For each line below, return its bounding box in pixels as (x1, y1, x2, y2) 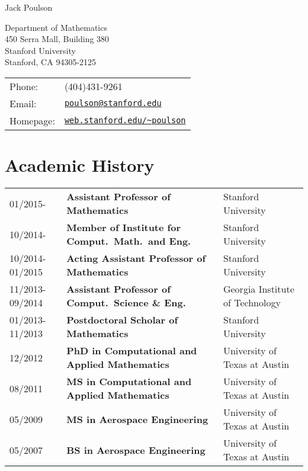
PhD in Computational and (66, 344, 197, 358)
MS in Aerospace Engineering (66, 412, 208, 426)
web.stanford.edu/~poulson (64, 116, 186, 126)
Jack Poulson (5, 1, 53, 13)
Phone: (9, 79, 38, 93)
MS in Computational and (66, 374, 192, 389)
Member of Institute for (66, 220, 181, 235)
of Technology (223, 296, 281, 310)
